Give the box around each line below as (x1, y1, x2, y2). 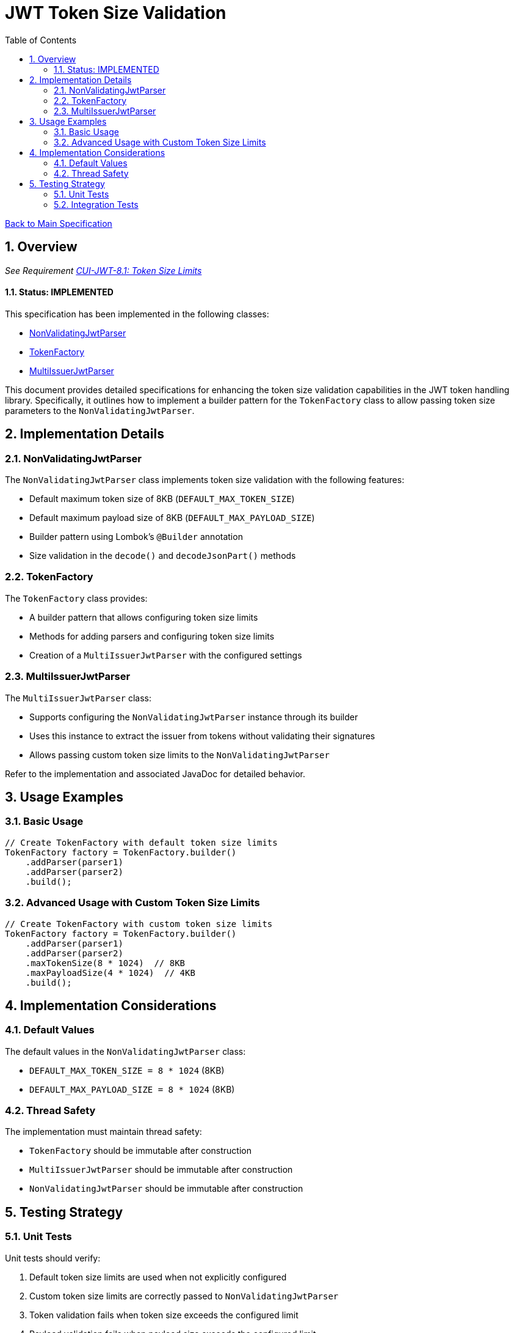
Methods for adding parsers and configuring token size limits (29, 630, 275, 641)
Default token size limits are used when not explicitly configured (29, 1271, 287, 1282)
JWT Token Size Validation (5, 2, 226, 23)
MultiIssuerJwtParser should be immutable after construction (29, 1164, 293, 1175)
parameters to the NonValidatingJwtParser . (5, 405, 195, 416)
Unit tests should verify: (5, 1252, 101, 1263)
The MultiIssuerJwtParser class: (5, 692, 151, 703)
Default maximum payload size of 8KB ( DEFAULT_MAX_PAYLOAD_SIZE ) (29, 512, 315, 523)
